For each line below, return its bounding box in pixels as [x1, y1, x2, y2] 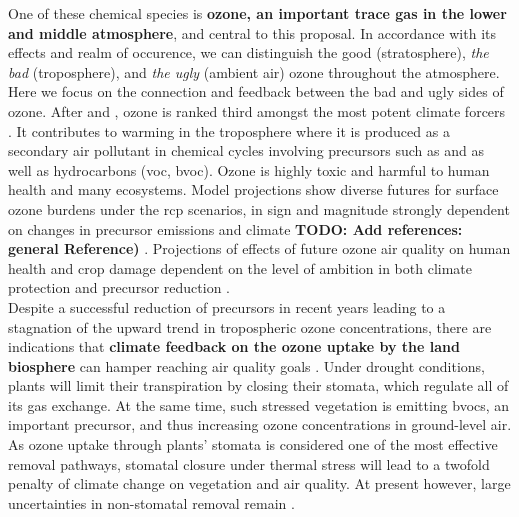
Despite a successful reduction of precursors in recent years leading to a [8, 296, 446, 317]
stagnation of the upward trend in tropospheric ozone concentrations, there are [8, 316, 492, 337]
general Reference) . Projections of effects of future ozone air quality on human [8, 238, 511, 259]
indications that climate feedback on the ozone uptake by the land [8, 336, 460, 357]
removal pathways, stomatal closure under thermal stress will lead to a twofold [8, 453, 490, 474]
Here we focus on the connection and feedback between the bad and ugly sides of [8, 81, 504, 102]
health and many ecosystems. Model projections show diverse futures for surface [8, 179, 499, 200]
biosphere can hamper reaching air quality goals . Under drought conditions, [8, 355, 486, 376]
